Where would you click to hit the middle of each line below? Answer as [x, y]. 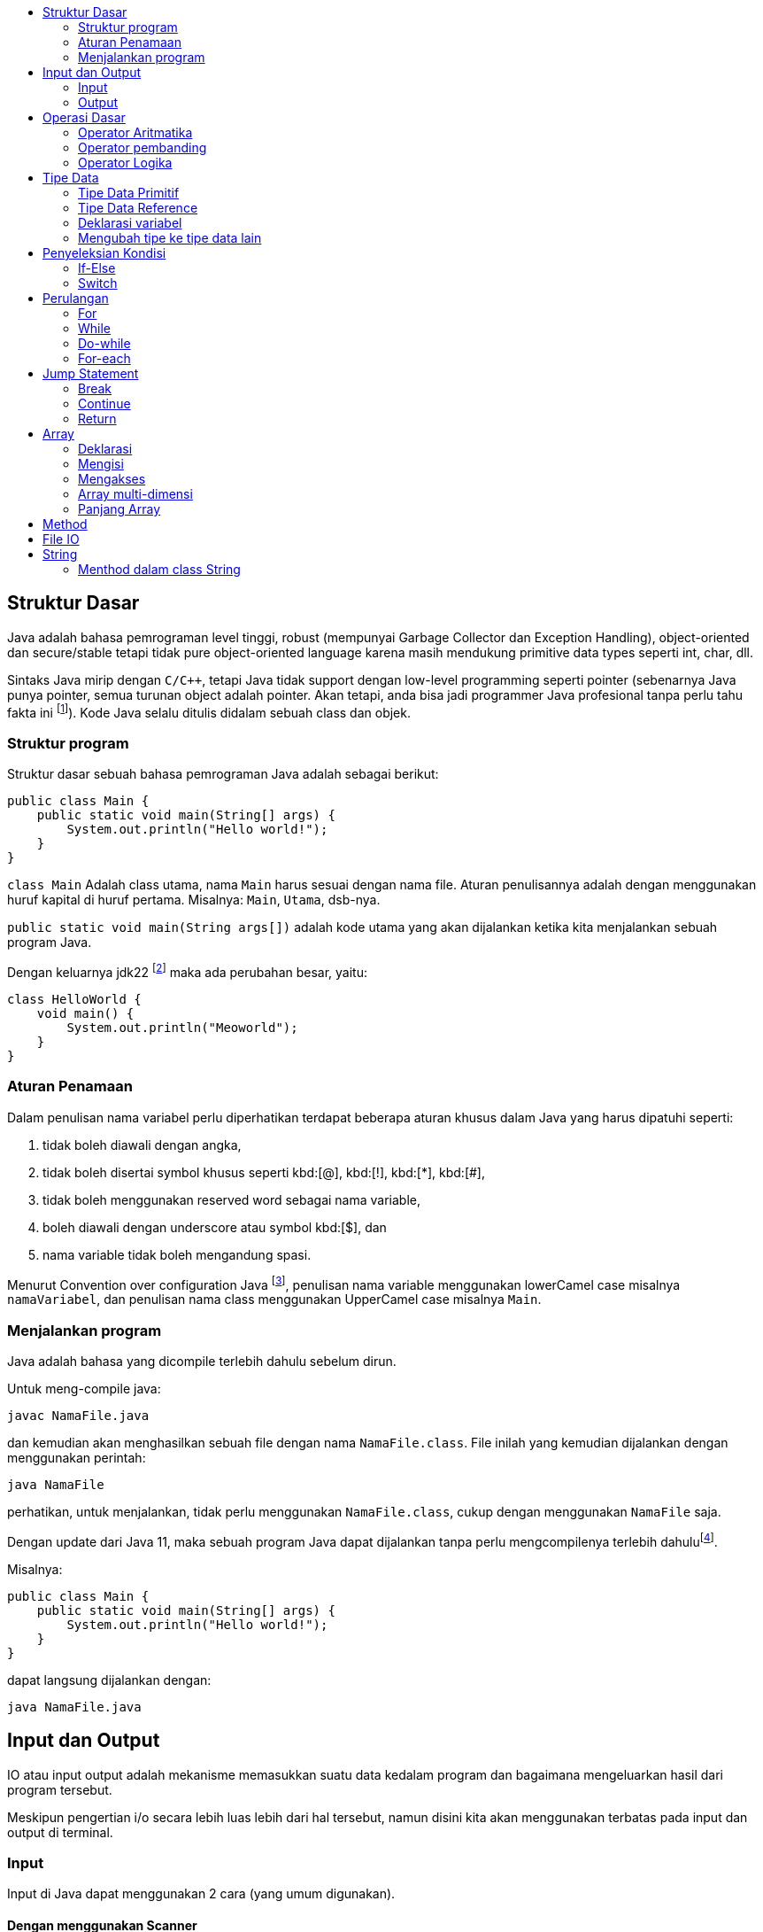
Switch [98, 283]
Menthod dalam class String [159, 569]
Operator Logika [125, 163]
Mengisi [101, 464]
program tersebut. [60, 1789]
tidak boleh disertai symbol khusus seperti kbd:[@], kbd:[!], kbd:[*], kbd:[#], [264, 1172]
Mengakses [112, 479]
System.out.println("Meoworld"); [182, 1027]
